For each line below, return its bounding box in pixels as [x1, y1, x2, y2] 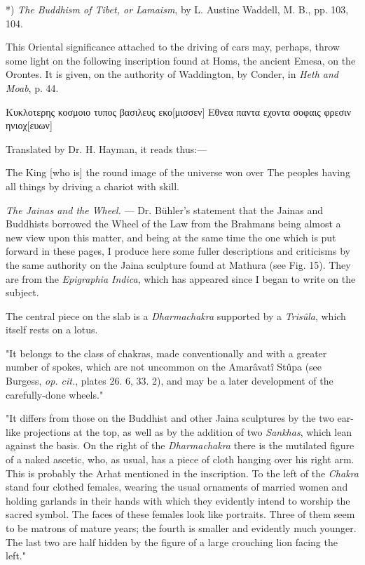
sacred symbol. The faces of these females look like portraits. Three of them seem [6, 507, 355, 521]
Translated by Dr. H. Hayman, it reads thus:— [6, 141, 207, 156]
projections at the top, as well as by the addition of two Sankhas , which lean [23, 424, 352, 439]
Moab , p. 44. [6, 80, 59, 95]
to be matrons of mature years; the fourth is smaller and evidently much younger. [6, 521, 357, 535]
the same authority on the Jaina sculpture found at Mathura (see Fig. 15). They [6, 257, 351, 272]
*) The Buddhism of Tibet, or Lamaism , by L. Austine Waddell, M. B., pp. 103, [6, 2, 349, 16]
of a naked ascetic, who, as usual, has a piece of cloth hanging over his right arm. [6, 452, 354, 467]
